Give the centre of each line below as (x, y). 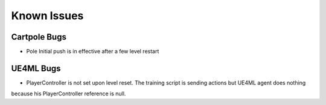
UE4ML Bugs (36, 68)
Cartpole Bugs (39, 37)
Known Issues (47, 16)
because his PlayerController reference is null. (69, 94)
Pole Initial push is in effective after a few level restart (93, 52)
